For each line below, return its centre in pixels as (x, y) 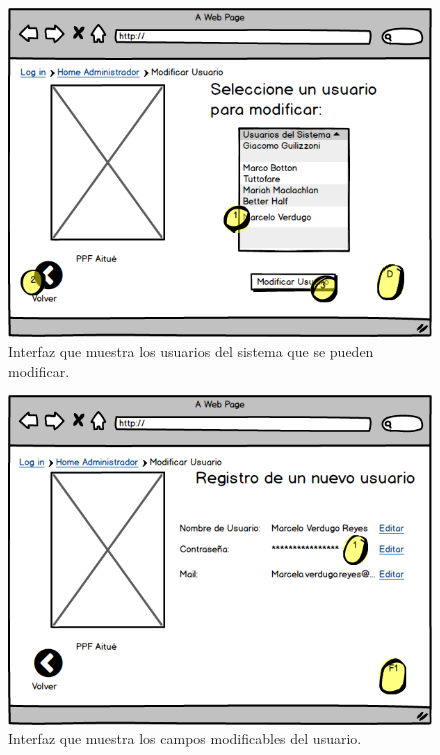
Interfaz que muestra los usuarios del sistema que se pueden (191, 351)
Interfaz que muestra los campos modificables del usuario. (185, 738)
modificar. (39, 370)
